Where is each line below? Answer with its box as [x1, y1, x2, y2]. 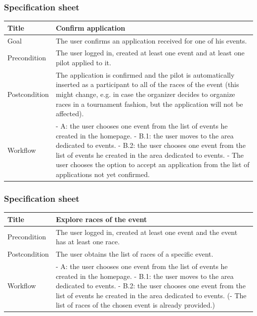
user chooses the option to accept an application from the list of [55, 159, 250, 170]
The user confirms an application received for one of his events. [55, 35, 247, 45]
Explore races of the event [55, 214, 147, 224]
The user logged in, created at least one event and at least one [55, 47, 245, 58]
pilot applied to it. [55, 57, 111, 67]
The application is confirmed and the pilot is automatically [55, 69, 235, 80]
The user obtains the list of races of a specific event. [55, 249, 214, 259]
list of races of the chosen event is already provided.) [55, 300, 215, 310]
